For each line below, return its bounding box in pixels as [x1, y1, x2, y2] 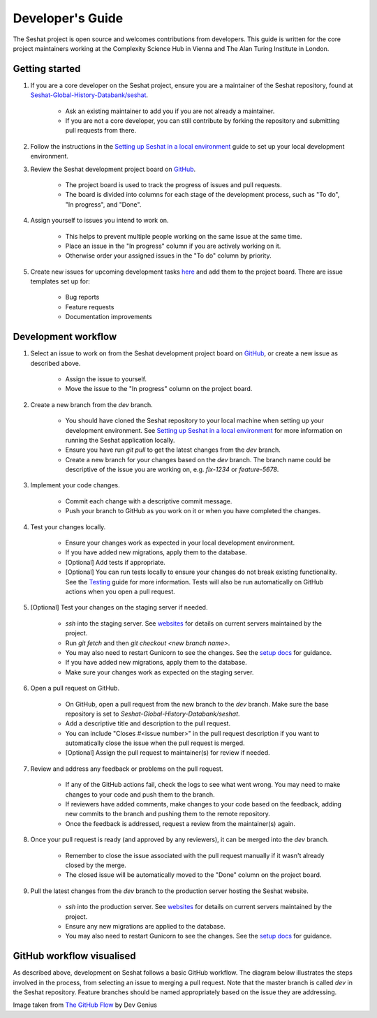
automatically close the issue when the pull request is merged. [65, 739, 245, 747]
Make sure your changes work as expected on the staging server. [65, 667, 254, 677]
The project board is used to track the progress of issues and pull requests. [65, 180, 282, 189]
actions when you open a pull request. [65, 587, 176, 596]
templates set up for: [30, 277, 90, 286]
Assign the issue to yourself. [65, 374, 147, 383]
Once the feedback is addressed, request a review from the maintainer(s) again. [65, 819, 296, 827]
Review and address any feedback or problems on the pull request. [30, 765, 223, 773]
